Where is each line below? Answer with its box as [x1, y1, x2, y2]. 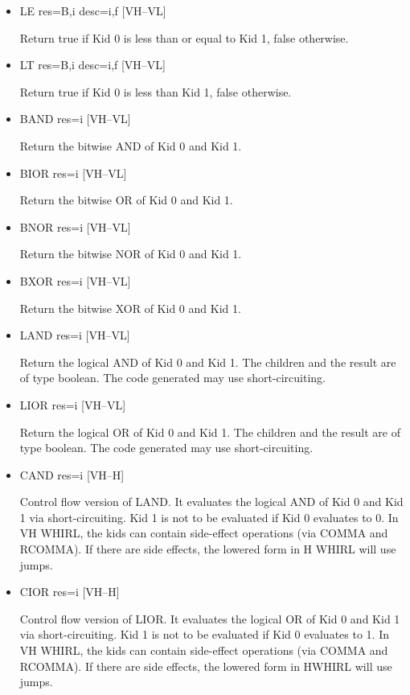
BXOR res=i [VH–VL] [19, 272, 131, 289]
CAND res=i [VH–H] [19, 466, 125, 483]
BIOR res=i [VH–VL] [19, 164, 127, 181]
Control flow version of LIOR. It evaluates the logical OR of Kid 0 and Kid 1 [19, 610, 400, 627]
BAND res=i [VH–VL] [19, 110, 131, 127]
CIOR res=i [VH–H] [19, 583, 120, 600]
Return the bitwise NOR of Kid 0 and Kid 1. [19, 245, 242, 262]
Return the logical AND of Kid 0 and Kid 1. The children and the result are [19, 353, 396, 370]
